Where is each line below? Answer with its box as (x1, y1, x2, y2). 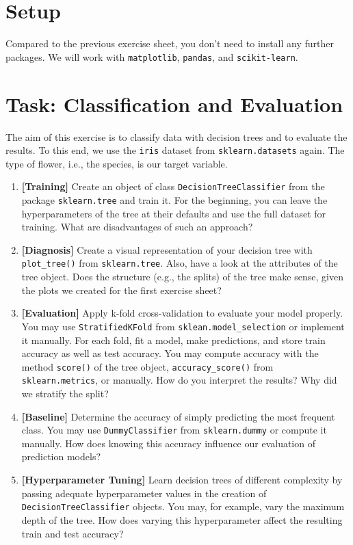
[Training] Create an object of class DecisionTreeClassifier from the (21, 179, 325, 194)
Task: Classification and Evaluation (5, 90, 343, 118)
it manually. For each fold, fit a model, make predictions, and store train (21, 332, 326, 347)
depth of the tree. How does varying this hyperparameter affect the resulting (21, 512, 343, 527)
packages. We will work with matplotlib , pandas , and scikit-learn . (5, 49, 298, 64)
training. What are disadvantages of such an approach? (21, 220, 253, 234)
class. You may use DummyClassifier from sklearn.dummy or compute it (21, 423, 327, 437)
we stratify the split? (21, 386, 109, 401)
